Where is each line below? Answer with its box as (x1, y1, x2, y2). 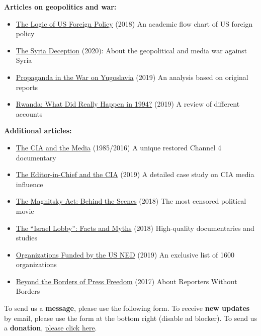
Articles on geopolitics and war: (4, 2, 117, 12)
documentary (16, 152, 56, 162)
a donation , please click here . (4, 322, 97, 333)
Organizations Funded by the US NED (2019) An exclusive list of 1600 (16, 249, 234, 260)
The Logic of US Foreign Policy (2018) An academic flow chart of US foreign (16, 18, 253, 29)
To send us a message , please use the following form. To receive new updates (4, 303, 250, 313)
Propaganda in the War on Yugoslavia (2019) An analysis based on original (16, 71, 248, 82)
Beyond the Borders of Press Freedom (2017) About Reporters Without (16, 276, 237, 286)
